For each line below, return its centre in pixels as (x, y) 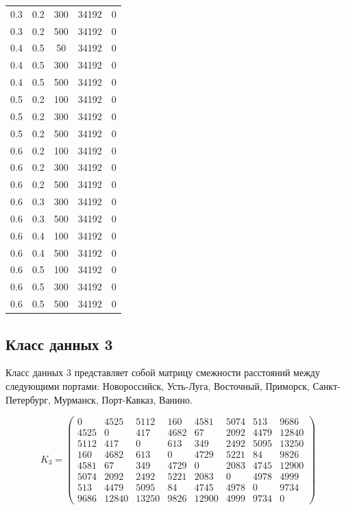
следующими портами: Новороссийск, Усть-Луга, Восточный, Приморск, (158, 385)
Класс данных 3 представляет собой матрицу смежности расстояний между (163, 372)
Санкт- (326, 385)
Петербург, (28, 399)
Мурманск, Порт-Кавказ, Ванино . (123, 399)
